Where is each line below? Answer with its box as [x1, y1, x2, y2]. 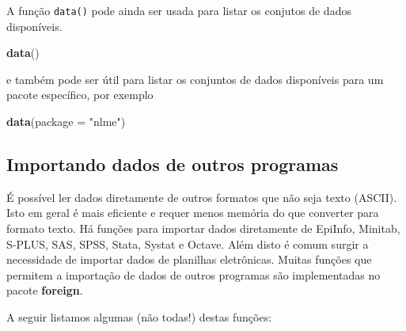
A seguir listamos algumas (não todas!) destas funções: [6, 308, 272, 325]
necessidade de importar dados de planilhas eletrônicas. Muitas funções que [6, 251, 372, 268]
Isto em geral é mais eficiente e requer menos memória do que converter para [6, 204, 379, 221]
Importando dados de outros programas [6, 152, 339, 177]
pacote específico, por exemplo [6, 86, 154, 103]
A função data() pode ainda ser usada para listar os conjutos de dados [6, 2, 351, 18]
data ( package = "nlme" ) [6, 113, 126, 130]
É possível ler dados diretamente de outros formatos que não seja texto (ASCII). [6, 188, 397, 205]
